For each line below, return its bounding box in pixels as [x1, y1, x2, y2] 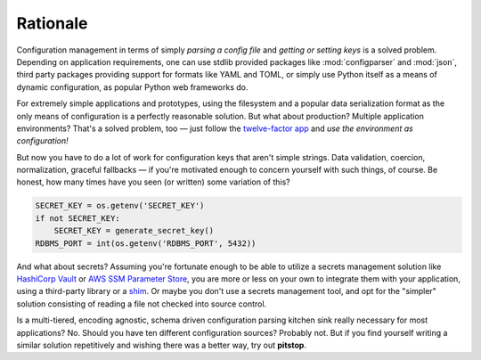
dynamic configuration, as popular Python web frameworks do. [16, 81, 249, 93]
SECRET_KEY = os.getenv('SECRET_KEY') [35, 200, 205, 211]
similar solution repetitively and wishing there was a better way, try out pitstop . [16, 340, 307, 350]
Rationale [16, 13, 88, 33]
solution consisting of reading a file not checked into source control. [16, 299, 267, 309]
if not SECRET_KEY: [35, 213, 120, 223]
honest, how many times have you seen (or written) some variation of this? [16, 176, 290, 187]
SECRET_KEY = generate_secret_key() [53, 225, 214, 236]
